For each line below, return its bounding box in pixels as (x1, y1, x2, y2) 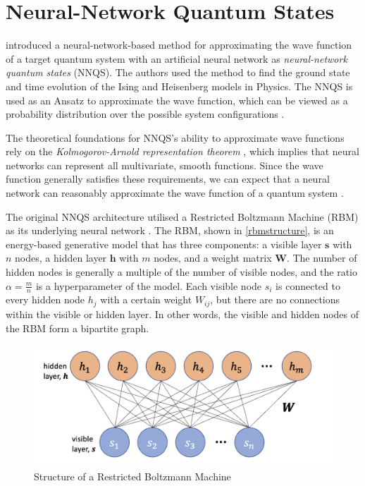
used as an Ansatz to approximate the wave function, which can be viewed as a (6, 92, 348, 107)
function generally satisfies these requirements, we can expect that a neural (6, 171, 330, 186)
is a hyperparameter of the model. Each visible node (35, 278, 262, 293)
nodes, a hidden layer (15, 250, 107, 265)
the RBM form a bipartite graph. (6, 320, 149, 335)
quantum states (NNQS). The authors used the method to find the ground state (6, 65, 350, 80)
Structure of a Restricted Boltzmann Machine (34, 468, 231, 483)
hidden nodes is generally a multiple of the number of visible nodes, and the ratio (6, 265, 358, 279)
